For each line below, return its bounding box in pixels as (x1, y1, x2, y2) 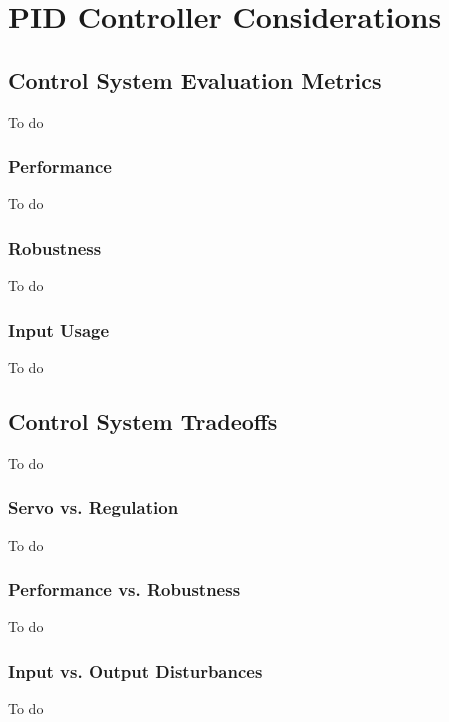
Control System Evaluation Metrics (8, 64, 382, 95)
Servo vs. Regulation (8, 495, 179, 520)
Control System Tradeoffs (8, 406, 278, 436)
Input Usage (8, 317, 110, 342)
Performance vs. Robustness (8, 577, 241, 602)
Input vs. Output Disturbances (8, 658, 263, 683)
